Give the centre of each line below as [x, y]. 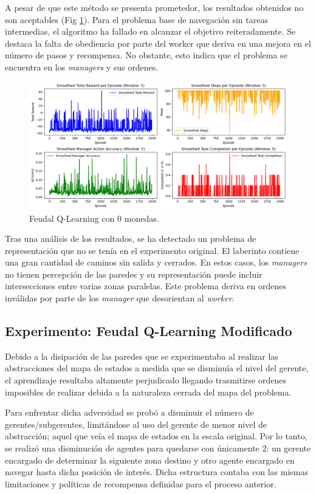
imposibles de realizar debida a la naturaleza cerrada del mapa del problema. [148, 392]
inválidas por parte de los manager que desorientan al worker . [120, 298]
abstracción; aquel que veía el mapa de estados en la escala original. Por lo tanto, [156, 436]
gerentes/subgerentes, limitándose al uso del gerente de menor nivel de [136, 424]
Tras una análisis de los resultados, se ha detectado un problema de [131, 238]
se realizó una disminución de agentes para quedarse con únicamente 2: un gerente [158, 448]
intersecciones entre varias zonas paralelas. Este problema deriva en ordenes [146, 286]
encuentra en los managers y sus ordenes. [82, 67]
